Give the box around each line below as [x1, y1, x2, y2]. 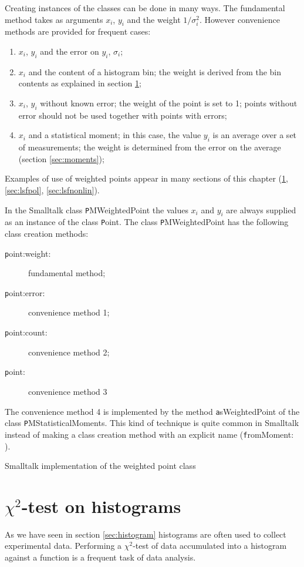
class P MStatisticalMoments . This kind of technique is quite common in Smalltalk [5, 417, 299, 429]
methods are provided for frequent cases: [5, 25, 151, 38]
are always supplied [226, 203, 296, 216]
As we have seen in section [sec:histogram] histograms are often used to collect [5, 528, 286, 540]
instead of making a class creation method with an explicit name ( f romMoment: [5, 428, 294, 440]
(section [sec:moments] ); [18, 152, 104, 165]
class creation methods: [5, 227, 89, 239]
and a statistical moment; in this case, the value [28, 129, 201, 141]
